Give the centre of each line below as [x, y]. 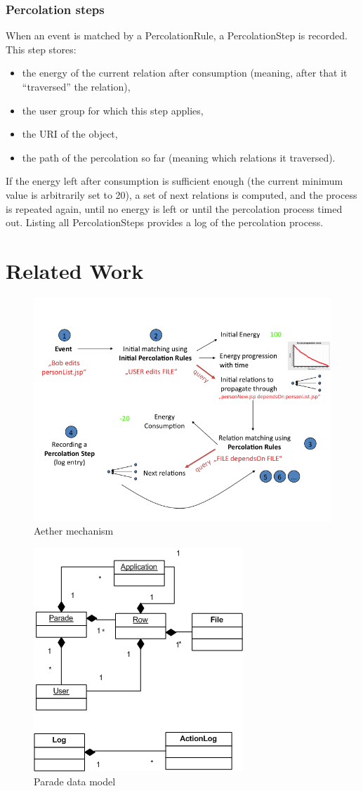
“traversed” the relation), [76, 86]
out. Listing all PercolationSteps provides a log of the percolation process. [165, 222]
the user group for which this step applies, [113, 110]
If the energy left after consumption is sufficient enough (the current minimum [174, 181]
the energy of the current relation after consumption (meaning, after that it [185, 73]
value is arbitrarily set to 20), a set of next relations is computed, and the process [181, 194]
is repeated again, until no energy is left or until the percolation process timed [174, 208]
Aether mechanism [74, 531]
